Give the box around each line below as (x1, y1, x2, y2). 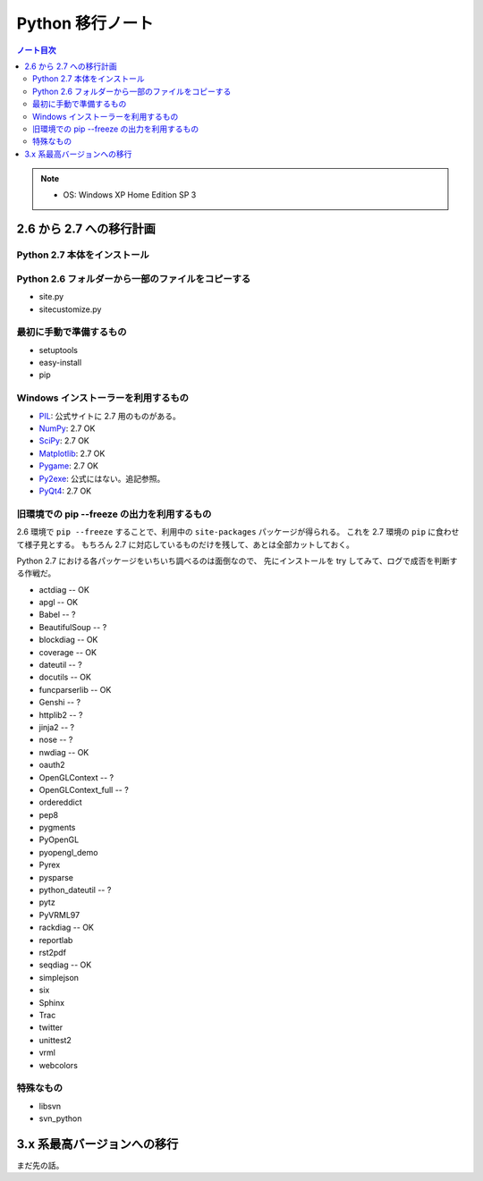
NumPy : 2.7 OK (38, 423, 96, 434)
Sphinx (38, 997, 65, 1008)
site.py (38, 291, 64, 302)
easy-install (38, 358, 82, 368)
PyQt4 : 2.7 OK (38, 485, 92, 496)
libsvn (38, 1101, 62, 1111)
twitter (38, 1022, 64, 1033)
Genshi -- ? (38, 697, 80, 708)
